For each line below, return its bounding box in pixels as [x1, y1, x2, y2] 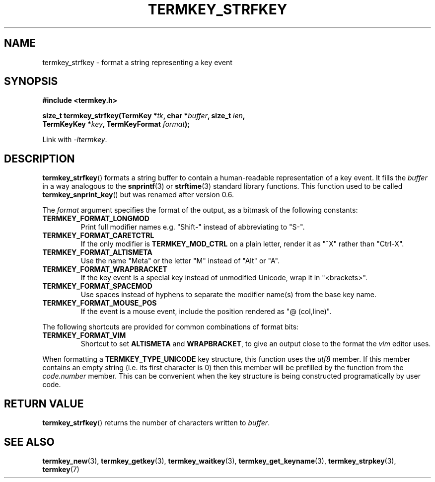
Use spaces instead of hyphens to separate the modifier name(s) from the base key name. [80, 290, 377, 299]
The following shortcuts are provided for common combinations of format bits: [42, 322, 299, 331]
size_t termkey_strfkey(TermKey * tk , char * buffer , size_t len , [42, 111, 245, 120]
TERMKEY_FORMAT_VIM [42, 331, 126, 340]
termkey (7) [42, 465, 79, 474]
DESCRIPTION [4, 152, 75, 165]
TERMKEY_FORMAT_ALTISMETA [42, 248, 152, 257]
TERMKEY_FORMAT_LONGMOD [42, 214, 149, 223]
